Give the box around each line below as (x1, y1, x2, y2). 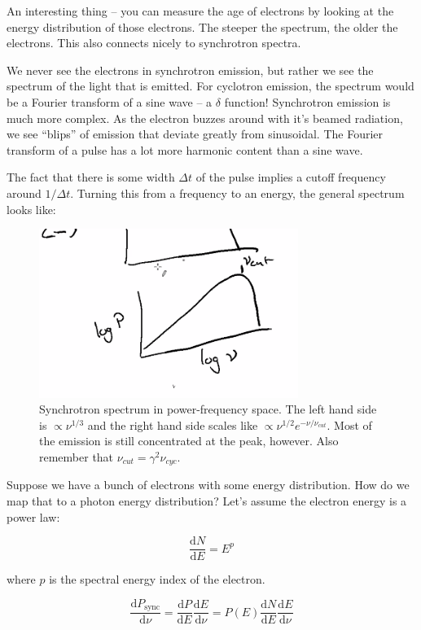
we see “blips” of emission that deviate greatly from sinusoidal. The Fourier (7, 125, 384, 142)
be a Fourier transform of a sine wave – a (7, 93, 213, 110)
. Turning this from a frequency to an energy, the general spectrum (70, 184, 405, 201)
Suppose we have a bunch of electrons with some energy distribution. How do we (7, 476, 410, 493)
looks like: (7, 200, 56, 217)
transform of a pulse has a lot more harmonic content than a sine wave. (7, 141, 363, 158)
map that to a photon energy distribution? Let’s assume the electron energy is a (7, 492, 407, 509)
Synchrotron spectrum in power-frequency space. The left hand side (39, 400, 377, 418)
